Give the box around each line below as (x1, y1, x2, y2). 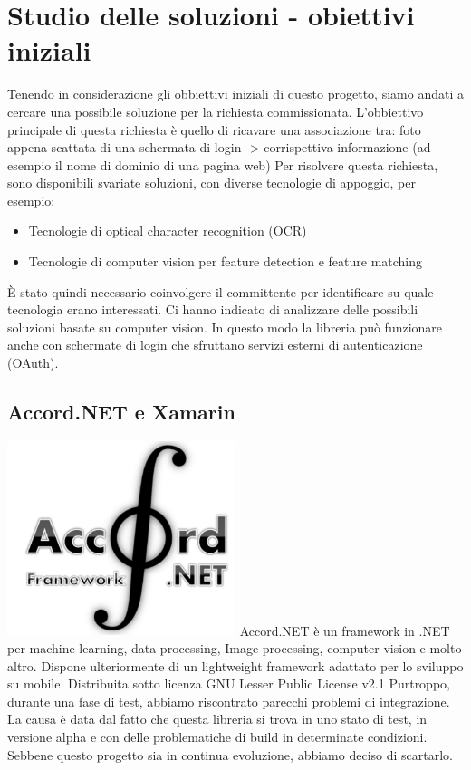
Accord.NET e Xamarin (7, 398, 235, 426)
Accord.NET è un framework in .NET (239, 621, 450, 640)
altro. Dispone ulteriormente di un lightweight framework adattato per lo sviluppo (7, 656, 464, 675)
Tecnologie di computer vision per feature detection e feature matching (28, 252, 423, 271)
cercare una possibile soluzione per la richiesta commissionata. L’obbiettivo (7, 101, 424, 120)
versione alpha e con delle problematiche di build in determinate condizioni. (7, 727, 428, 746)
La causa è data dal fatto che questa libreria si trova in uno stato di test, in (7, 709, 428, 728)
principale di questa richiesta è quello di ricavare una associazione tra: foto (7, 120, 421, 139)
